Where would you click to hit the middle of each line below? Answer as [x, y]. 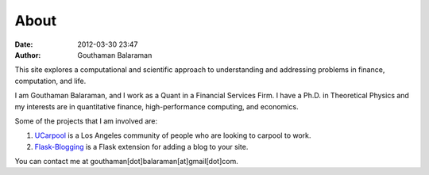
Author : [28, 55]
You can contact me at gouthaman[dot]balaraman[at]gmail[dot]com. [126, 162]
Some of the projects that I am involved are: [86, 121]
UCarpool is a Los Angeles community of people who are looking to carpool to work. [173, 135]
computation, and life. [50, 81]
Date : [24, 44]
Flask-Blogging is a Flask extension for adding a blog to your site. [141, 146]
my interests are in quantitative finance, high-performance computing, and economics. [157, 106]
